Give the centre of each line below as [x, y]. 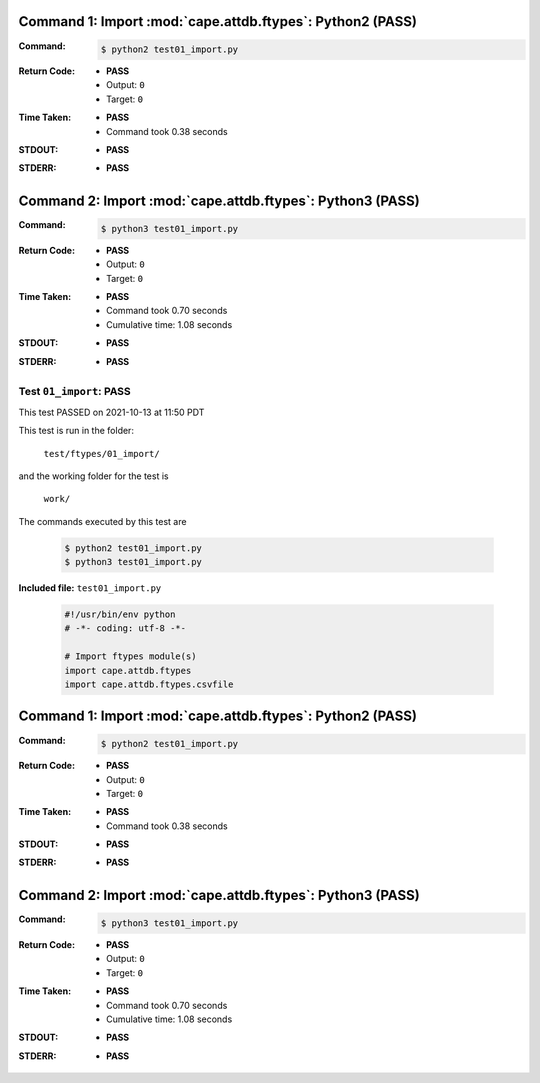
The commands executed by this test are [102, 521]
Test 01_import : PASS [75, 392]
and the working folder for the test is [93, 476]
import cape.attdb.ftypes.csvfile [149, 684]
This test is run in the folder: [76, 431]
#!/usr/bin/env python [120, 614]
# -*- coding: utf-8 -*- [125, 628]
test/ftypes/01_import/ [101, 453]
